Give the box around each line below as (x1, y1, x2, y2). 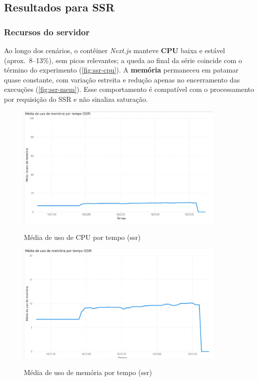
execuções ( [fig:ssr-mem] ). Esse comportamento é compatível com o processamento (4, 84, 254, 94)
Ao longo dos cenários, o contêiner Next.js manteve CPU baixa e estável (4, 45, 225, 55)
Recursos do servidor (4, 25, 90, 38)
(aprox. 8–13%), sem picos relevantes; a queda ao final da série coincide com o (4, 55, 242, 65)
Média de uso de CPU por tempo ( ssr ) (24, 231, 141, 242)
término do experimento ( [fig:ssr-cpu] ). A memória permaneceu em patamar (4, 65, 239, 75)
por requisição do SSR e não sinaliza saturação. (4, 93, 148, 104)
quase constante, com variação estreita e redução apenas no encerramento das (4, 74, 240, 84)
